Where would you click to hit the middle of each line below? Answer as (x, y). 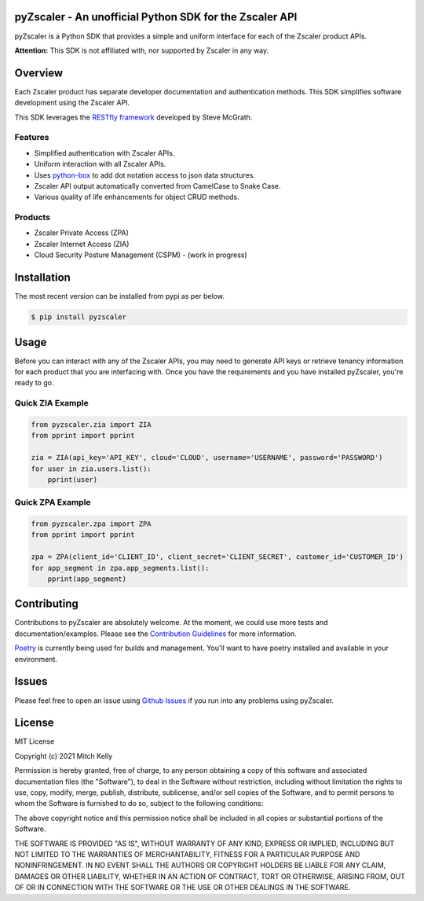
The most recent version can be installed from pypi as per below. (120, 296)
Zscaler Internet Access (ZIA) (82, 244)
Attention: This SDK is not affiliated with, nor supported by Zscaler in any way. (142, 50)
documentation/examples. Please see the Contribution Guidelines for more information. (156, 634)
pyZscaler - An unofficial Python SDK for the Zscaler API (156, 17)
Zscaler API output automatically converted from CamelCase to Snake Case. (157, 186)
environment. (36, 659)
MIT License (35, 741)
